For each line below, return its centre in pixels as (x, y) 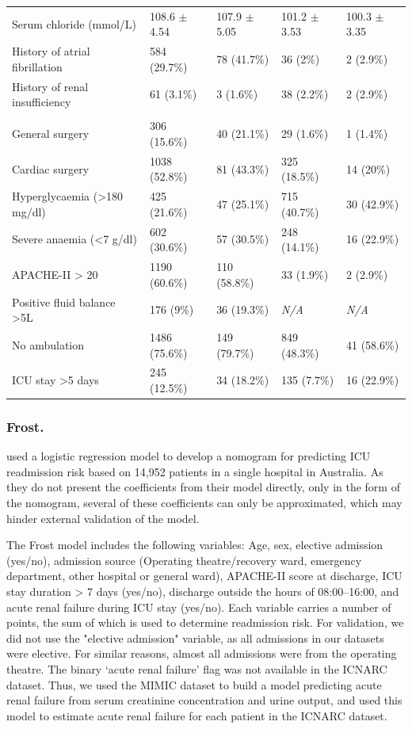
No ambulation (48, 344)
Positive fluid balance (64, 302)
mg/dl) (29, 211)
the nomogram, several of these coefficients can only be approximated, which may (204, 503)
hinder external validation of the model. (103, 518)
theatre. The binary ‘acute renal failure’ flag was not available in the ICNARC (197, 669)
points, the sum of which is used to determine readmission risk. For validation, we (205, 622)
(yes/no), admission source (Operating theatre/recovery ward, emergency (184, 560)
